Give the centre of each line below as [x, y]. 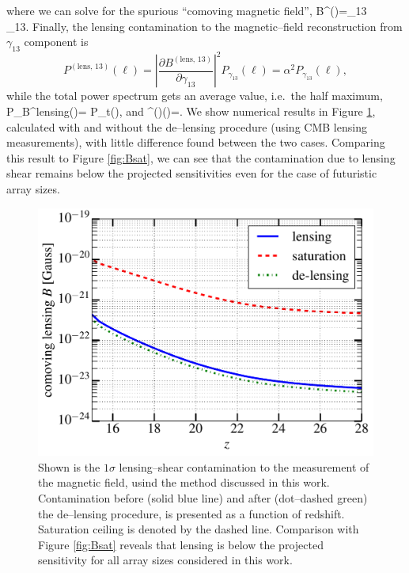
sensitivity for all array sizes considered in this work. [165, 560]
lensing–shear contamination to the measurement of [244, 466]
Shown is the [69, 466]
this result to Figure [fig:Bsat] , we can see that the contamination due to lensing [201, 157]
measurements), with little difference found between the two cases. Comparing [196, 142]
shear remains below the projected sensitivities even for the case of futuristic [192, 173]
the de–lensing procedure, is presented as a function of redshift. [191, 513]
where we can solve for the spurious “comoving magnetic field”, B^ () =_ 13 [187, 10]
